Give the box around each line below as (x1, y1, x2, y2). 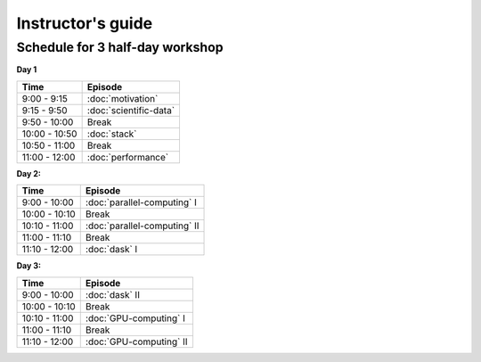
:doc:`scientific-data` (86, 103, 175, 116)
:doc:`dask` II (85, 288, 140, 300)
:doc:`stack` (86, 128, 137, 140)
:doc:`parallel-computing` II (85, 219, 200, 232)
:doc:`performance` (86, 151, 169, 163)
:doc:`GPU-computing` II (85, 335, 188, 348)
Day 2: (16, 168, 42, 178)
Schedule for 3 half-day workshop (16, 39, 224, 55)
